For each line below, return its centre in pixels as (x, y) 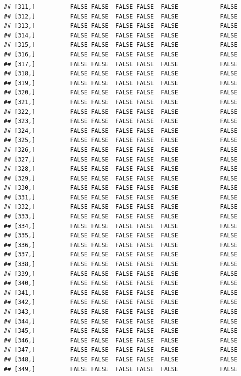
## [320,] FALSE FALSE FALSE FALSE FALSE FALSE (121, 93)
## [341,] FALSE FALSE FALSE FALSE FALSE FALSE (121, 293)
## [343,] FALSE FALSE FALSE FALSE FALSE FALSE (121, 312)
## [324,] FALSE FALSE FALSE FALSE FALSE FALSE (121, 131)
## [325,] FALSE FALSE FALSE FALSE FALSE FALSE (121, 140)
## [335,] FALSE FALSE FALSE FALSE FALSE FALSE (121, 236)
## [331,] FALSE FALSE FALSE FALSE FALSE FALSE (121, 197)
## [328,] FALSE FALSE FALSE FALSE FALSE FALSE (121, 169)
